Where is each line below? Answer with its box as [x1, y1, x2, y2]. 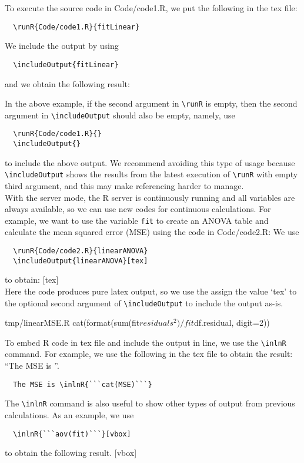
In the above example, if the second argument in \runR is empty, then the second [5, 97, 298, 110]
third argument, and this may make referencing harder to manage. [5, 179, 244, 191]
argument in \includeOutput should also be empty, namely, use [5, 108, 235, 121]
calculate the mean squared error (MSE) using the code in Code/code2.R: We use [5, 226, 299, 238]
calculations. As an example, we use [5, 408, 134, 421]
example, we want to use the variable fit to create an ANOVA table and [5, 214, 269, 226]
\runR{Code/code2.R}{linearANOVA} [13, 247, 148, 255]
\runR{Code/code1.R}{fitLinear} [13, 22, 140, 31]
